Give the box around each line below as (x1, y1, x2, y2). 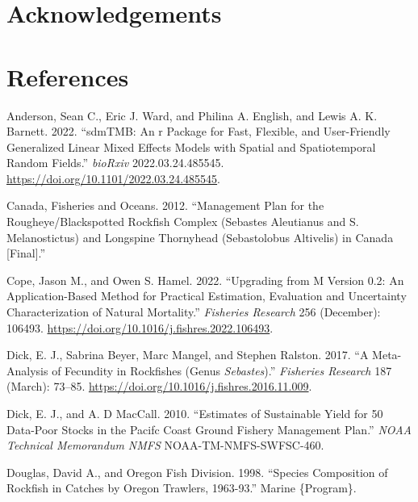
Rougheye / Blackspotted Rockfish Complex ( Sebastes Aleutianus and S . (6, 213, 359, 230)
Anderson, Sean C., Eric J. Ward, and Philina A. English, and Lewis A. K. (6, 107, 378, 123)
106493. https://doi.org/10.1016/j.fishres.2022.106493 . (6, 319, 274, 336)
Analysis (6, 362, 48, 379)
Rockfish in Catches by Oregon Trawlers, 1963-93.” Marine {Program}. (6, 479, 357, 496)
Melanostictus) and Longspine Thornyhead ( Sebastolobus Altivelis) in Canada (6, 228, 394, 245)
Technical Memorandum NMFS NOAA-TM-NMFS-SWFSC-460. (6, 437, 324, 454)
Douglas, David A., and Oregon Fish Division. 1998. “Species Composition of (6, 463, 388, 480)
